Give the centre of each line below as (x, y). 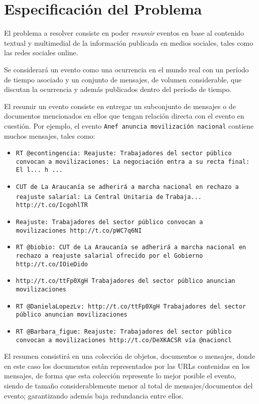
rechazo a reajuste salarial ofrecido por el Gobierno (109, 256)
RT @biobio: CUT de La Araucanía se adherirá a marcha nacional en (131, 247)
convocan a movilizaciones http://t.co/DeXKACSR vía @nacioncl (124, 340)
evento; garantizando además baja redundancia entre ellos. (94, 395)
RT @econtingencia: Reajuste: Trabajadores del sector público (124, 154)
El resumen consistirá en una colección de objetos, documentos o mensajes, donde (130, 356)
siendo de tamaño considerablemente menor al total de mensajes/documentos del (128, 386)
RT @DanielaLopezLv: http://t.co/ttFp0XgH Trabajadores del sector (131, 306)
